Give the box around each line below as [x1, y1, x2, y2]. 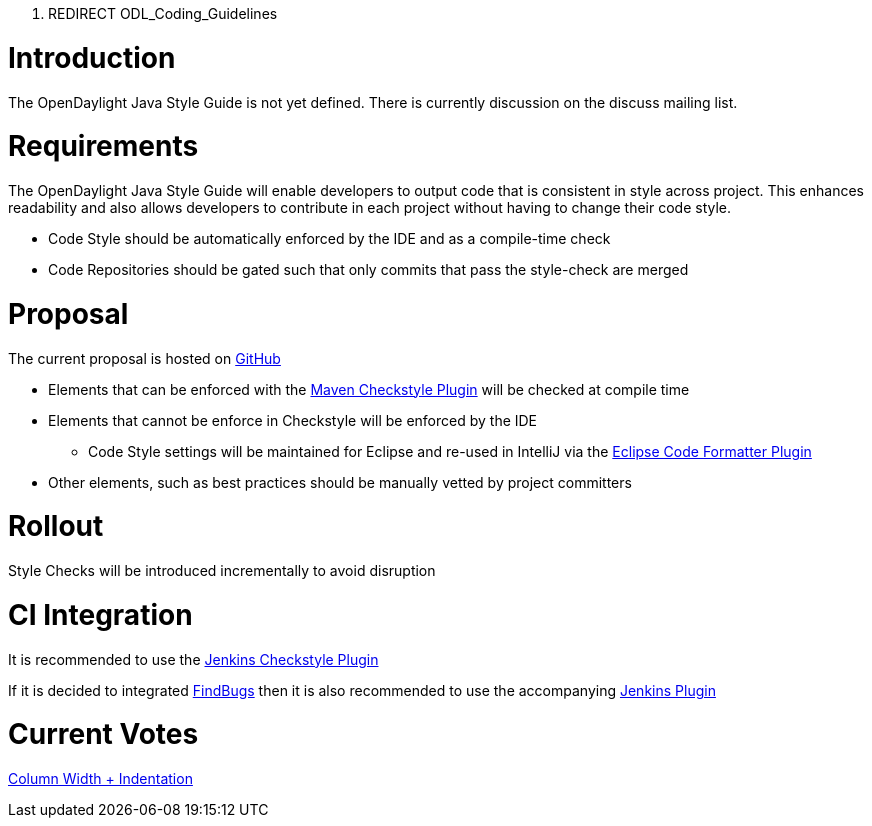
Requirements [8, 129, 199, 164]
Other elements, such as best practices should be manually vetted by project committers [48, 473, 632, 491]
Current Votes [8, 717, 199, 752]
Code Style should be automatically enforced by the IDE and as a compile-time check [48, 230, 611, 247]
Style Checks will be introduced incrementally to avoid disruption [8, 562, 436, 579]
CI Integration [8, 597, 193, 632]
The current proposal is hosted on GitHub [8, 349, 281, 367]
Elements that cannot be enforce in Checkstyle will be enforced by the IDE [48, 411, 538, 429]
